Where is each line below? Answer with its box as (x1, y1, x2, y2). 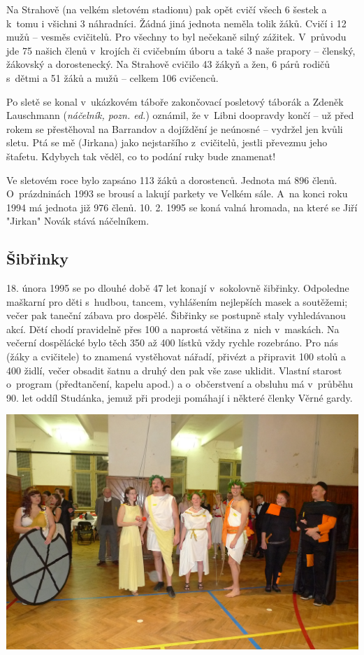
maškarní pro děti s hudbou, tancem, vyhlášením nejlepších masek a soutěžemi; (6, 294, 348, 309)
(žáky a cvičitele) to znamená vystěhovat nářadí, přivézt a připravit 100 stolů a (6, 349, 347, 364)
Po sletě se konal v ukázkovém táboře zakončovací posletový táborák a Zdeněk (6, 94, 344, 108)
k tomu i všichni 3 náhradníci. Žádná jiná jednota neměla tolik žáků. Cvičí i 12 (6, 15, 347, 30)
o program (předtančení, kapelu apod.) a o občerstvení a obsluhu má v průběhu (6, 376, 354, 391)
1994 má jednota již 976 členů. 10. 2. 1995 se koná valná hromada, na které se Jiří (6, 199, 358, 214)
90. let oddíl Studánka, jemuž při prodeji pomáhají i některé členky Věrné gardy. (6, 390, 353, 404)
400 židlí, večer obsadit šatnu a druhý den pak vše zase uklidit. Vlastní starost (6, 362, 342, 377)
